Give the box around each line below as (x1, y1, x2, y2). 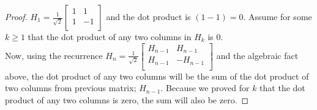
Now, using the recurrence (5, 49, 103, 61)
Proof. (5, 10, 28, 22)
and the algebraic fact (216, 49, 299, 61)
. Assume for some (243, 10, 312, 22)
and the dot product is (106, 10, 191, 22)
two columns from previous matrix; (5, 81, 136, 94)
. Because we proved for (160, 81, 250, 94)
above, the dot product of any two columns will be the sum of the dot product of (5, 69, 309, 82)
